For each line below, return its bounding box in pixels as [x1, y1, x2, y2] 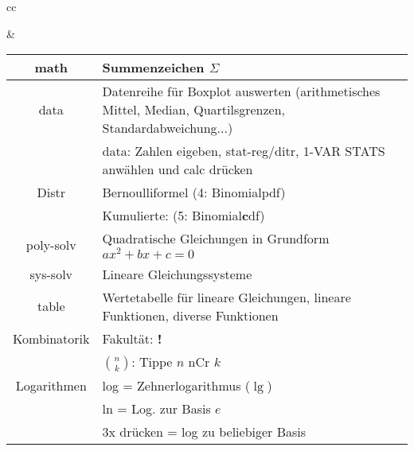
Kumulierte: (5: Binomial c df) [102, 206, 265, 225]
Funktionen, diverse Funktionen [102, 305, 279, 325]
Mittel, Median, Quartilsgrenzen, [102, 100, 286, 119]
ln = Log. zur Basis [102, 399, 211, 418]
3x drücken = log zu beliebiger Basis [102, 422, 307, 441]
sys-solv [29, 264, 73, 283]
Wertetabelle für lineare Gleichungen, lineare [102, 287, 351, 306]
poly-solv [25, 235, 76, 255]
